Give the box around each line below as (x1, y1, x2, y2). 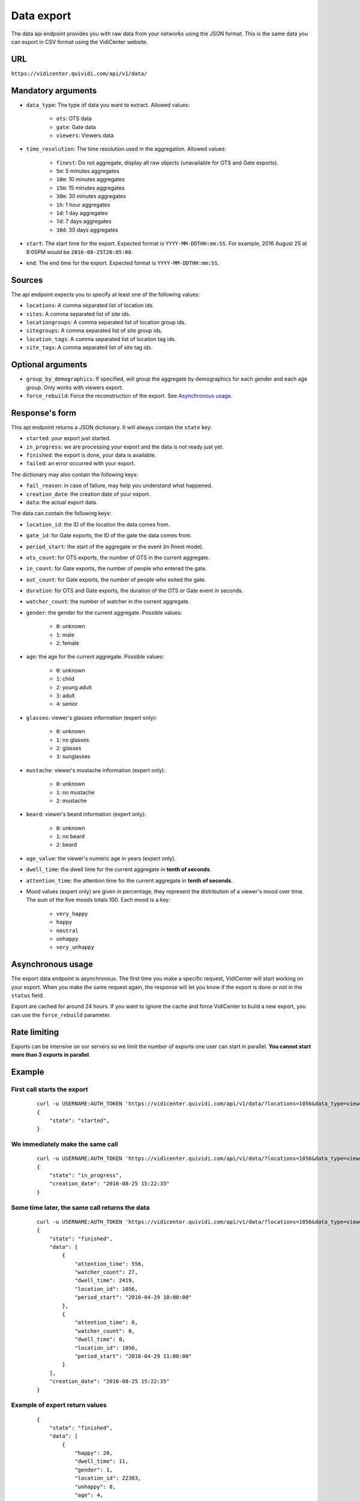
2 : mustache (56, 797, 87, 804)
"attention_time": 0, (74, 1319, 138, 1326)
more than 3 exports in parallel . (11, 1051, 91, 1059)
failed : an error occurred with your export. (26, 460, 136, 467)
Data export (11, 9, 71, 22)
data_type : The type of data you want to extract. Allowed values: (26, 101, 190, 108)
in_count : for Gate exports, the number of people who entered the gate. (26, 565, 207, 572)
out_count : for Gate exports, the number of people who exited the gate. (26, 576, 206, 583)
